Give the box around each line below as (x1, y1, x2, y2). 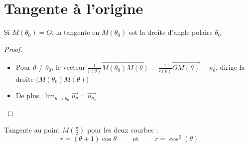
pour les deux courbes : (87, 124, 158, 135)
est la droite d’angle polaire (128, 27, 213, 37)
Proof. (4, 43, 22, 54)
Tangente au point (4, 124, 60, 135)
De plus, (15, 90, 41, 101)
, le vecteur (51, 62, 86, 72)
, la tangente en (52, 27, 100, 37)
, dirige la (216, 62, 245, 72)
